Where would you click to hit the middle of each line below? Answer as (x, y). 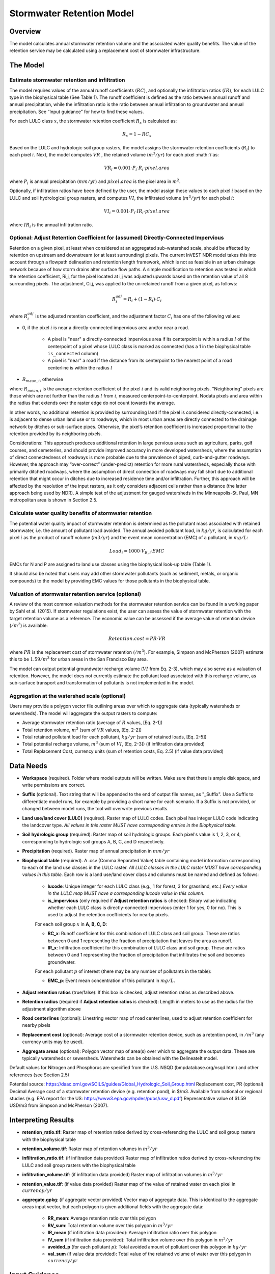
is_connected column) (73, 353)
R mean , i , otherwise (43, 380)
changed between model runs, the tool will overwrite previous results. (95, 809)
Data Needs (29, 766)
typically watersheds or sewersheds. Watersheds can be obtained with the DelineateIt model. (120, 1058)
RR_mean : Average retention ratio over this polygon (102, 1218)
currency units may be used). (53, 1042)
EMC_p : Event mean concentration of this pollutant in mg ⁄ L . (112, 980)
